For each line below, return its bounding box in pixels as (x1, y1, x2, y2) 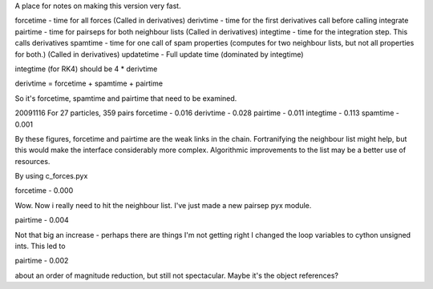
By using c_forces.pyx (14, 171, 88, 181)
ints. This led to (14, 241, 66, 251)
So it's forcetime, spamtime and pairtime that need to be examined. (14, 93, 237, 103)
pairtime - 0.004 (14, 215, 70, 225)
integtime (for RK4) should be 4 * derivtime (14, 64, 158, 74)
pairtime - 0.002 (14, 256, 69, 266)
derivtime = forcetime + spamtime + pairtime (14, 78, 164, 88)
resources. (14, 156, 51, 166)
